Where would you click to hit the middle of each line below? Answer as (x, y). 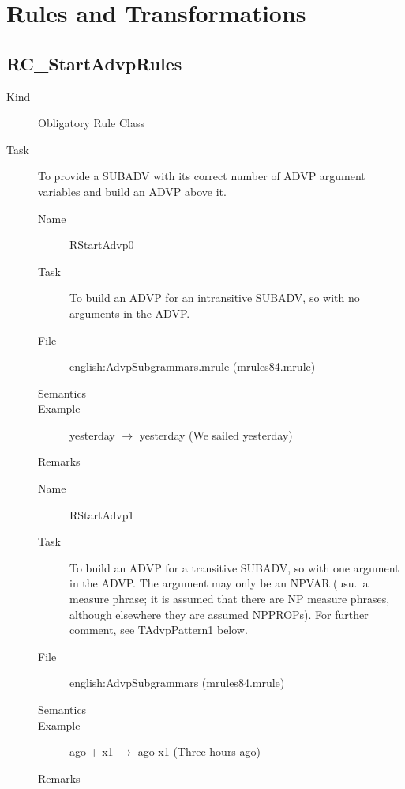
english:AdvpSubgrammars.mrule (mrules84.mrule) (193, 366)
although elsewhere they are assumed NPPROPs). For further (219, 614)
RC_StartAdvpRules (94, 63)
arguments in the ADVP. (130, 313)
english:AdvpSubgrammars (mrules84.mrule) (177, 683)
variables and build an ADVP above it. (132, 191)
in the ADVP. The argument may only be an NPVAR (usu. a (219, 583)
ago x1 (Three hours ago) (199, 751)
